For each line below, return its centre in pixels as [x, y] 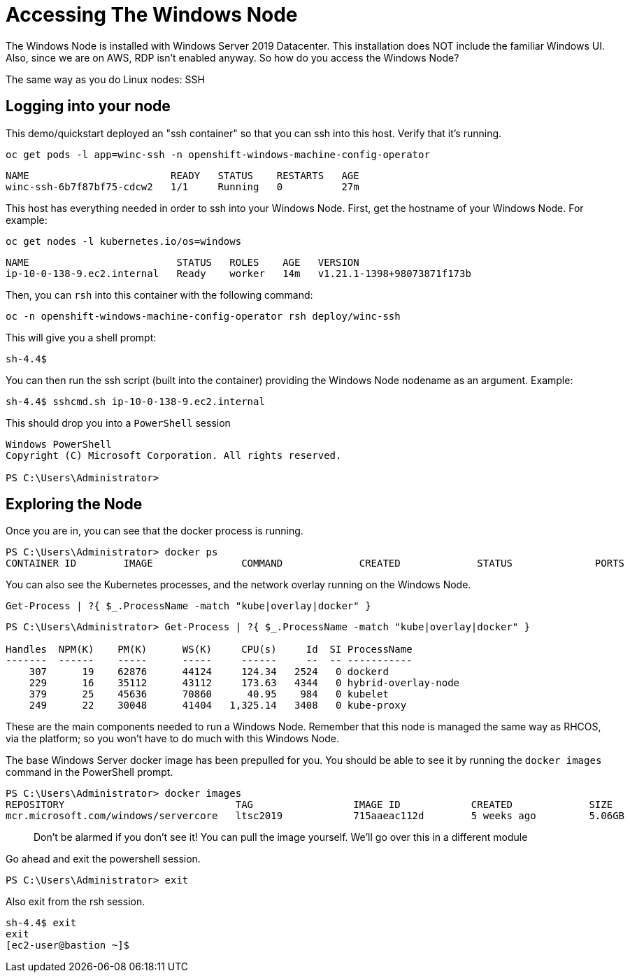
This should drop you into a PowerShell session [118, 423]
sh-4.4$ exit [41, 923]
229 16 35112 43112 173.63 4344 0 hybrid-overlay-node [244, 683]
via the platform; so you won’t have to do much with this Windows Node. [172, 739]
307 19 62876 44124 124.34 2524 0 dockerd [209, 672]
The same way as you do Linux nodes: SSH [105, 79]
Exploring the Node [74, 504]
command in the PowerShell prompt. [90, 772]
